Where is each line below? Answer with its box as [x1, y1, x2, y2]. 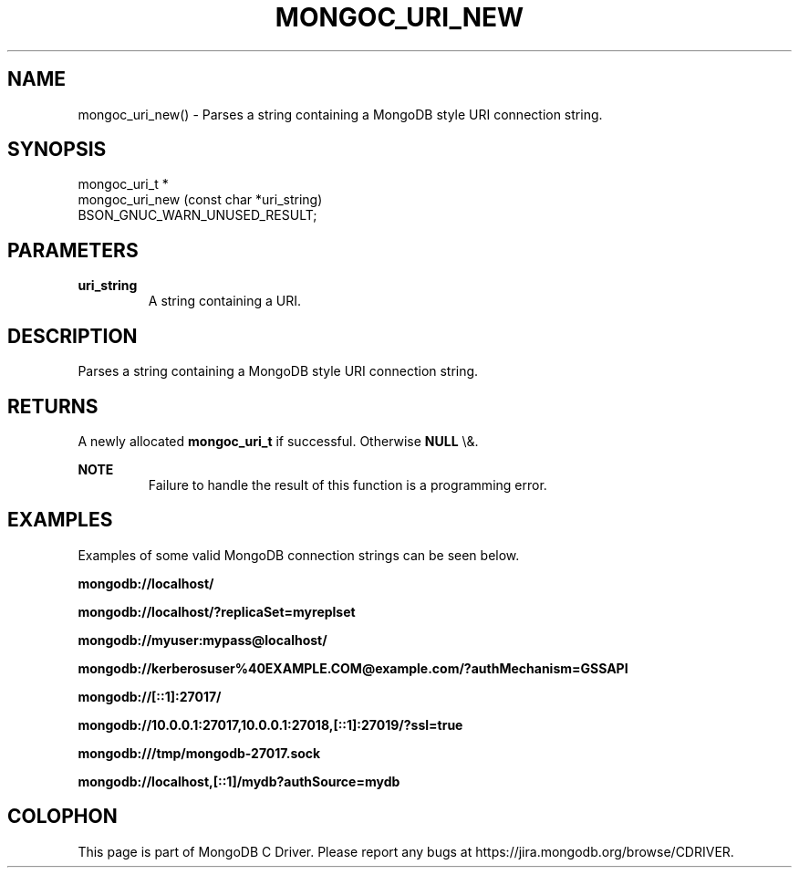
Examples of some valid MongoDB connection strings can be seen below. [78, 547, 520, 563]
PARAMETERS [7, 238, 139, 262]
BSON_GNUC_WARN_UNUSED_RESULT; [78, 207, 317, 224]
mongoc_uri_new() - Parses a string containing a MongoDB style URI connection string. [78, 106, 603, 122]
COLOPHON [7, 805, 118, 828]
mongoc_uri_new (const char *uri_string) [78, 192, 323, 208]
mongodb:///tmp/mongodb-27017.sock [78, 745, 321, 761]
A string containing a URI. [148, 293, 301, 309]
